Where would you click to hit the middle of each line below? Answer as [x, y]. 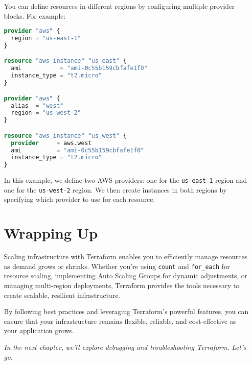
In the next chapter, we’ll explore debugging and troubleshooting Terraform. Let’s [125, 347]
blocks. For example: [35, 15]
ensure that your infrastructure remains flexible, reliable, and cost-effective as [120, 321]
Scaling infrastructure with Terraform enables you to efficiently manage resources [126, 256]
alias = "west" [37, 106]
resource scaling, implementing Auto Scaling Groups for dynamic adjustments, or [126, 276]
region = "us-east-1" [46, 38]
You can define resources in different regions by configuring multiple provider [119, 6]
